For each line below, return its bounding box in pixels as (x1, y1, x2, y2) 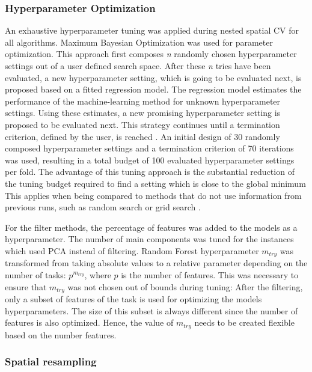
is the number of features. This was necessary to (121, 268, 299, 281)
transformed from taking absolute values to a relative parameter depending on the (5, 257, 308, 269)
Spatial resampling (5, 354, 97, 369)
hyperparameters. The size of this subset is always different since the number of (5, 304, 298, 317)
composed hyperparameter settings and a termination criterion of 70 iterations (5, 142, 294, 154)
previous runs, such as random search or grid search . (5, 201, 201, 213)
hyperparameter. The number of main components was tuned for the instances (5, 233, 294, 245)
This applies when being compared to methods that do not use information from (5, 189, 302, 201)
